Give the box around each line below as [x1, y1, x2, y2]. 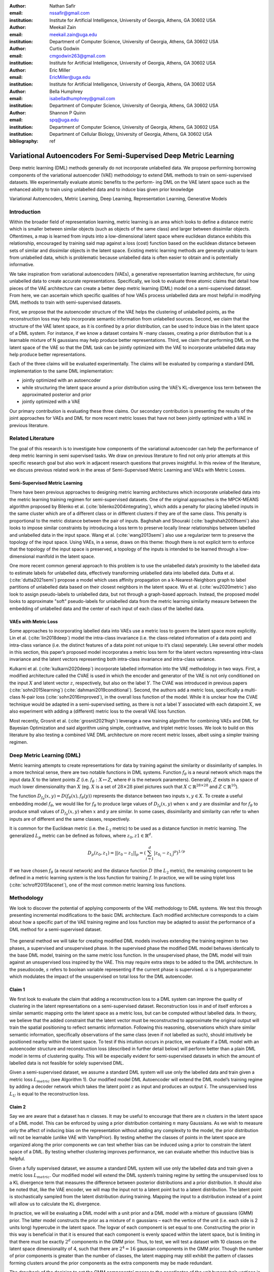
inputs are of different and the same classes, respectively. [9, 816, 130, 822]
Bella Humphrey [49, 88, 83, 94]
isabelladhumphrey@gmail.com [49, 96, 115, 102]
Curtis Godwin [49, 46, 80, 52]
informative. [9, 262, 35, 268]
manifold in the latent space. [36, 553, 95, 559]
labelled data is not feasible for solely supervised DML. [9, 1060, 124, 1066]
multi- [244, 687, 257, 693]
